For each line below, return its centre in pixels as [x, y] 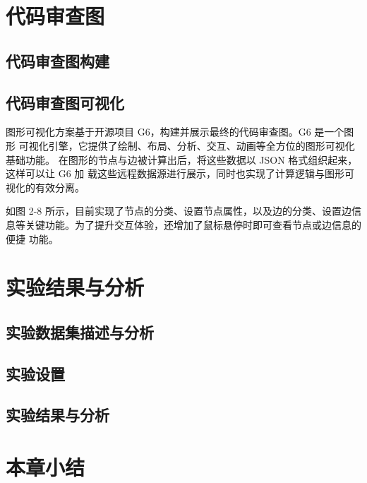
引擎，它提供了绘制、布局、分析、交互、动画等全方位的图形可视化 [201, 145]
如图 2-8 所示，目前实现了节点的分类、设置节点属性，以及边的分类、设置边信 [183, 211]
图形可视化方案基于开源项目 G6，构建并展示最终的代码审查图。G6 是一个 [175, 132]
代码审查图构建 [58, 60]
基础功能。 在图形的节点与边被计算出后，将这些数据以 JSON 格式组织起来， [182, 159]
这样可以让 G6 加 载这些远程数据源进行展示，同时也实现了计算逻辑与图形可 [180, 173]
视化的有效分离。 [45, 187]
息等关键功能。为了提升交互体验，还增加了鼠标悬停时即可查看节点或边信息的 [183, 224]
